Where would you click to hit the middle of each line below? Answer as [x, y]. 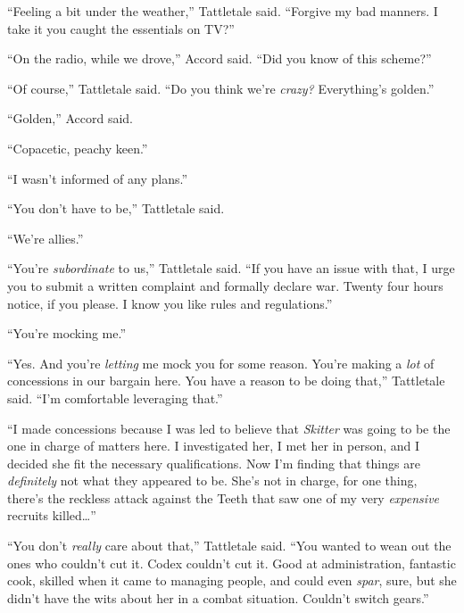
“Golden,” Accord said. [70, 118]
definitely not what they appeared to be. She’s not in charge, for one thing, [212, 480]
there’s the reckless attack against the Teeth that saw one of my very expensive [224, 497]
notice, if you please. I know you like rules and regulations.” [170, 303]
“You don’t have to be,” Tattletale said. [116, 208]
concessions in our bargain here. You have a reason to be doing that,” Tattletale [226, 381]
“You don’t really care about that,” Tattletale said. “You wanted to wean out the [229, 546]
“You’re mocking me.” [67, 333]
